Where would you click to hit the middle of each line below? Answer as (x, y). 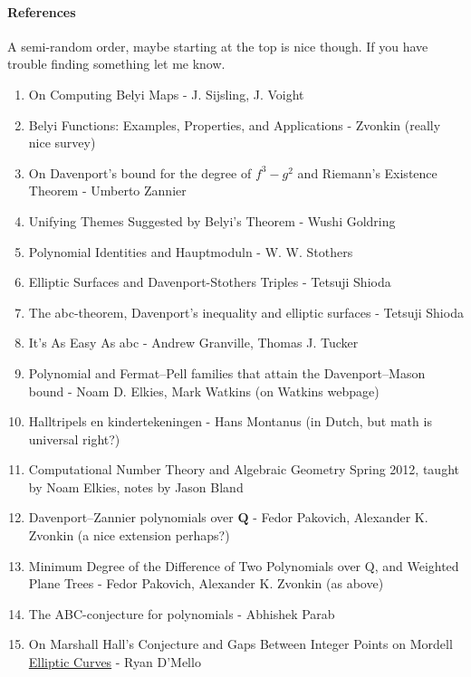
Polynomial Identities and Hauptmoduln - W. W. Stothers (191, 251)
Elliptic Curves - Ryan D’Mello (115, 662)
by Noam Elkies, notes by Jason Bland (136, 486)
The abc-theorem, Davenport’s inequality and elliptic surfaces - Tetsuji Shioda (246, 312)
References (42, 11)
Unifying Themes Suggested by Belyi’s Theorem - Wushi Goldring (212, 220)
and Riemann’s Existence (367, 172)
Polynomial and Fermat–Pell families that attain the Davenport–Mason (227, 372)
